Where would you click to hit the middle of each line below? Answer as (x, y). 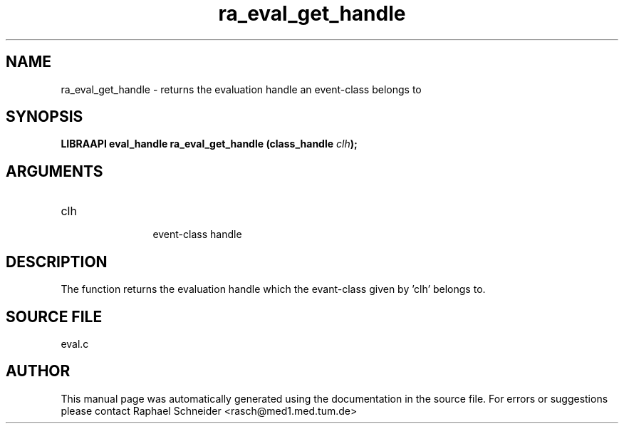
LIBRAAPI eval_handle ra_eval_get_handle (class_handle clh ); (209, 144)
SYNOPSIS (45, 117)
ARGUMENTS (54, 171)
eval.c (75, 343)
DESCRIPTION (57, 262)
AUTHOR (38, 371)
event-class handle (197, 234)
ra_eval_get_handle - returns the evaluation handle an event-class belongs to (241, 89)
